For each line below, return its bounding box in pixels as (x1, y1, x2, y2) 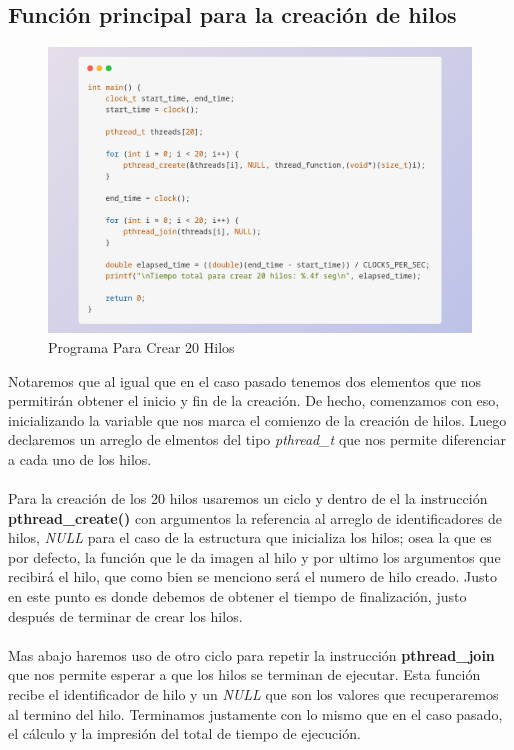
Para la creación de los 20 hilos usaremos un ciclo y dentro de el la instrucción (8, 488, 488, 509)
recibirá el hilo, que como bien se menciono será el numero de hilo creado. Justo (8, 566, 498, 587)
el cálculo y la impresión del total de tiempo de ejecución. (8, 723, 361, 744)
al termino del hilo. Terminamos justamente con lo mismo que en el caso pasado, (8, 703, 503, 724)
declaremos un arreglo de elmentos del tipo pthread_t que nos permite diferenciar (8, 429, 506, 450)
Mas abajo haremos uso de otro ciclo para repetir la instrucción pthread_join (8, 644, 495, 665)
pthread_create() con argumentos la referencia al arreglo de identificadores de (8, 507, 503, 528)
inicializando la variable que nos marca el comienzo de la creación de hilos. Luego (8, 409, 507, 430)
